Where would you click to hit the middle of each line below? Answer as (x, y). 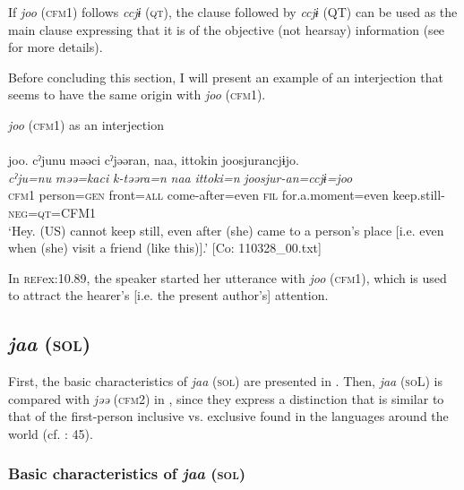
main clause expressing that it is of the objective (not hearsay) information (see (227, 29)
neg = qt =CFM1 (52, 212)
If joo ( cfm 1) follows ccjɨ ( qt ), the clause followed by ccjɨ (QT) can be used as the (233, 12)
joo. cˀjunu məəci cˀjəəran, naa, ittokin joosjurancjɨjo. (154, 160)
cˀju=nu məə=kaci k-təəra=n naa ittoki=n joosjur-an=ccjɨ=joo (180, 177)
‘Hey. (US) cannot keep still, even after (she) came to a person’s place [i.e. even (226, 230)
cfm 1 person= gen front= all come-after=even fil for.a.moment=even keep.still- (227, 195)
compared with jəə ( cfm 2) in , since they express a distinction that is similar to (226, 398)
